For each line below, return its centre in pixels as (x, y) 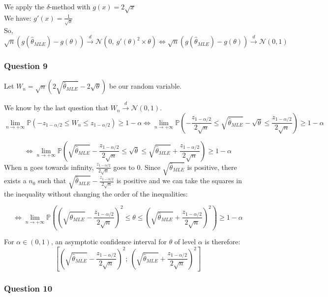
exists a (15, 181)
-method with (70, 6)
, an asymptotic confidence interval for (109, 242)
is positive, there (212, 167)
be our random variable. (145, 86)
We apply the (24, 6)
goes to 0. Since (137, 167)
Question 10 (28, 288)
